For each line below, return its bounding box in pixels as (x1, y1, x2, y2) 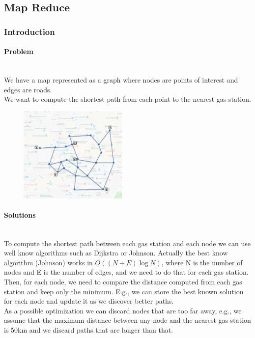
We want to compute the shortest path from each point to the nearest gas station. (4, 94, 251, 104)
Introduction (4, 25, 55, 37)
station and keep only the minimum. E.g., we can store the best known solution (4, 286, 244, 296)
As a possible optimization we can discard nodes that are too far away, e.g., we (4, 305, 242, 315)
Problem (4, 46, 33, 56)
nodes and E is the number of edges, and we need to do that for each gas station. (4, 267, 249, 277)
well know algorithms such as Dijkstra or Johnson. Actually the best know (4, 248, 228, 258)
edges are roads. (4, 84, 52, 94)
